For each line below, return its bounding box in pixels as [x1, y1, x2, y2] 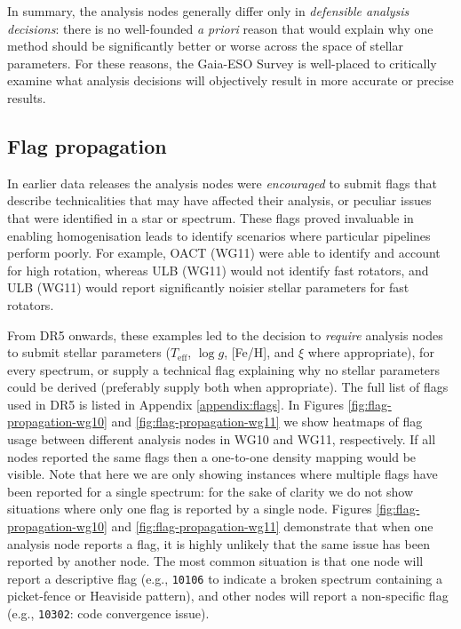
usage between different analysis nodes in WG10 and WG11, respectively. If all [7, 430, 436, 449]
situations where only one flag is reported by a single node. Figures [7, 499, 372, 518]
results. [7, 88, 46, 107]
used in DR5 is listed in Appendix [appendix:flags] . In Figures [7, 394, 345, 413]
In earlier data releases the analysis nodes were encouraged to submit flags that [7, 173, 437, 192]
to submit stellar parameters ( [7, 343, 171, 362]
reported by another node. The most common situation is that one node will [7, 552, 424, 570]
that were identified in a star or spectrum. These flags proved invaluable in [7, 208, 414, 227]
